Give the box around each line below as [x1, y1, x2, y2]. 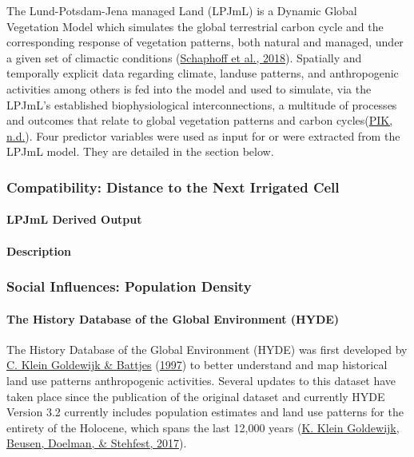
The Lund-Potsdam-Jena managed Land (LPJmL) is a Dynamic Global [6, 2, 357, 18]
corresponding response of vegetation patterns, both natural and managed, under [6, 34, 404, 50]
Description [6, 242, 72, 259]
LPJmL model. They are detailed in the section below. [6, 143, 274, 160]
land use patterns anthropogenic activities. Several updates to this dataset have [6, 372, 396, 388]
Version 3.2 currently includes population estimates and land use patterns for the [6, 403, 404, 420]
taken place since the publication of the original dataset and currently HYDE [6, 387, 385, 404]
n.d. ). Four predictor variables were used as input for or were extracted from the [6, 127, 400, 144]
